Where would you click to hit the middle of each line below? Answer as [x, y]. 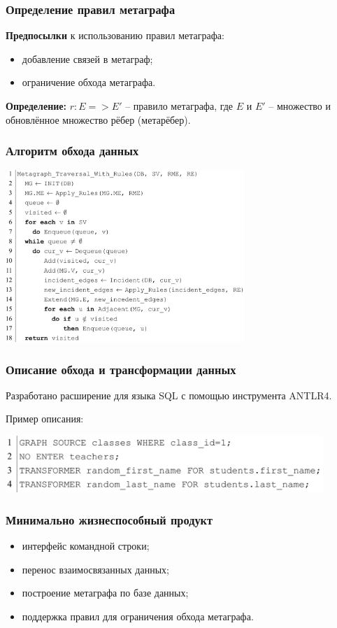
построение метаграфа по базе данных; [105, 593]
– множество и [300, 106]
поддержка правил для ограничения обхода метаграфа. [138, 616]
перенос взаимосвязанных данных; [95, 569]
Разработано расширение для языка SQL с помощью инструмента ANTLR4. [169, 395]
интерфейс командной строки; [86, 545]
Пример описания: [45, 419]
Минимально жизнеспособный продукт [109, 519]
